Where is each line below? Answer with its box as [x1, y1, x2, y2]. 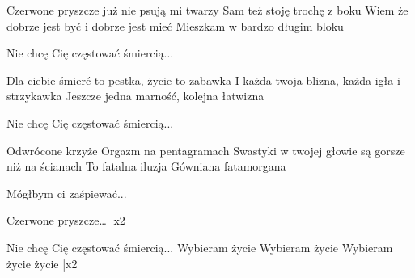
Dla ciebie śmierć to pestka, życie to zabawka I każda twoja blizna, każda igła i [6, 71, 400, 88]
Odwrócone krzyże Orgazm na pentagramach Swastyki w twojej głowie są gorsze [6, 141, 405, 158]
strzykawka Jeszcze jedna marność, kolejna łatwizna [6, 87, 265, 104]
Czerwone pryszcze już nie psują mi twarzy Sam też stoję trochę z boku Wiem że [6, 2, 409, 18]
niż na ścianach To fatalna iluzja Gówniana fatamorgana [6, 158, 286, 175]
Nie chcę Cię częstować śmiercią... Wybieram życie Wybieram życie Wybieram [6, 238, 393, 255]
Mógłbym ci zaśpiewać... [6, 184, 127, 201]
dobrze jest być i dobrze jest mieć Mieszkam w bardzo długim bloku [6, 17, 344, 34]
